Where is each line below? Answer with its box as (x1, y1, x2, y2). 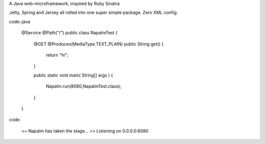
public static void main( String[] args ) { (33, 72, 113, 78)
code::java (9, 19, 30, 24)
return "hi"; (46, 52, 69, 58)
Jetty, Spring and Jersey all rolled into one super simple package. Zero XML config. (9, 10, 178, 16)
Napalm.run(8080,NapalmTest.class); (46, 83, 122, 89)
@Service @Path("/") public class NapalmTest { (21, 30, 118, 36)
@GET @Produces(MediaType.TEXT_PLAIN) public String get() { (33, 41, 164, 47)
